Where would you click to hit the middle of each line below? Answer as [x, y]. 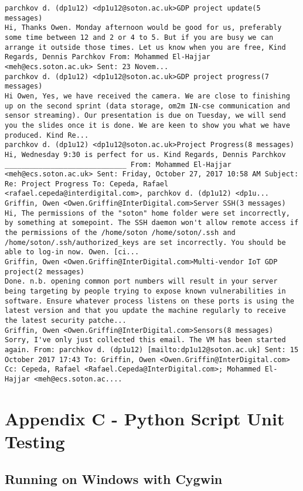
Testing [35, 441]
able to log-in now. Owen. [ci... [72, 252]
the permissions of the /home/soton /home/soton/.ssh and [120, 233]
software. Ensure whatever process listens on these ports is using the [149, 301]
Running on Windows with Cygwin [114, 478]
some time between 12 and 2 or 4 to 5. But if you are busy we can [139, 37]
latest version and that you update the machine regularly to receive [145, 311]
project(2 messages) [45, 272]
